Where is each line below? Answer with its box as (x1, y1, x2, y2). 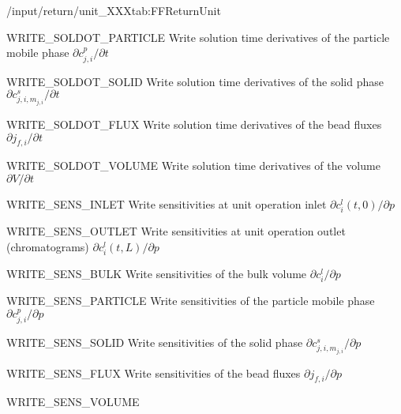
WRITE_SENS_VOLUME (6, 393, 140, 410)
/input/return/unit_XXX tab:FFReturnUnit (6, 2, 221, 18)
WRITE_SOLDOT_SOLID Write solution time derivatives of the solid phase (6, 73, 384, 89)
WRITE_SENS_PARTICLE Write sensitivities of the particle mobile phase (6, 292, 375, 309)
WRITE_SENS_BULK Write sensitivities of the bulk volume (6, 265, 307, 281)
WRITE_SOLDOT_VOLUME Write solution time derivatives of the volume (6, 157, 380, 174)
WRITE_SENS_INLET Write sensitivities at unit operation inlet (6, 195, 327, 212)
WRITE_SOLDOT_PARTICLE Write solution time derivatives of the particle (6, 28, 390, 45)
